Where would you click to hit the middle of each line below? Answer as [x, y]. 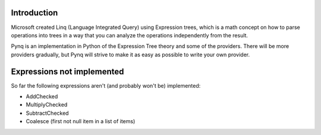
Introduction [34, 13]
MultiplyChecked [47, 105]
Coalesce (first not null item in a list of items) [81, 121]
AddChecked [42, 96]
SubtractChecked [47, 113]
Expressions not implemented [67, 71]
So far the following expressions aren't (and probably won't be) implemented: [106, 85]
